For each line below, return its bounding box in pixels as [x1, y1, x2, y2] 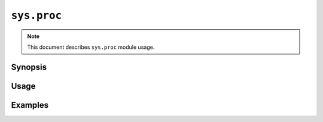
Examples [11, 100, 49, 110]
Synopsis [11, 62, 47, 72]
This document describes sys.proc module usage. [27, 43, 155, 51]
